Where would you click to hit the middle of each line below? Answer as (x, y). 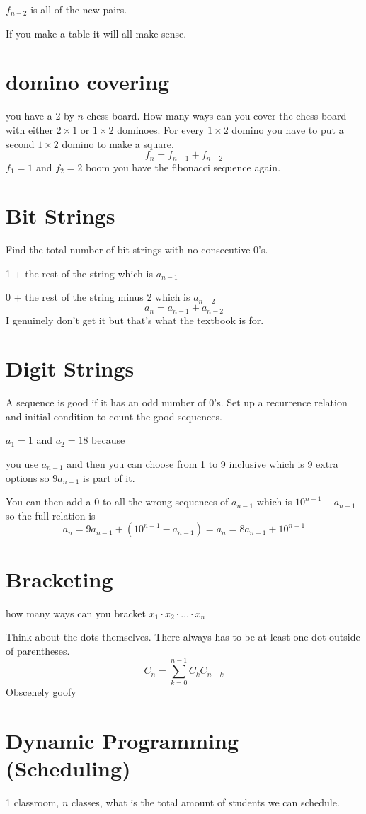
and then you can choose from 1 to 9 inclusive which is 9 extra (202, 464)
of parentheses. (38, 650)
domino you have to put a (288, 129)
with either (29, 129)
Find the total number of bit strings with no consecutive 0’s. (137, 250)
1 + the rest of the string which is (79, 273)
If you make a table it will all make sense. (96, 33)
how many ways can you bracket (76, 613)
